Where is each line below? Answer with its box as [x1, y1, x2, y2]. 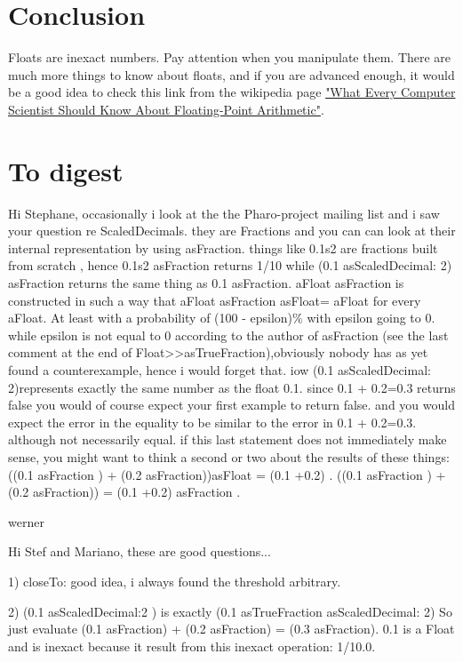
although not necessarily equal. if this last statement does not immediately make [8, 430, 447, 449]
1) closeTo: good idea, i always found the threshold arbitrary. [8, 571, 341, 590]
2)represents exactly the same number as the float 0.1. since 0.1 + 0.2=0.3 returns [8, 378, 456, 396]
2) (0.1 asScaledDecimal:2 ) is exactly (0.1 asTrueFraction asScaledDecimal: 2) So [8, 602, 452, 620]
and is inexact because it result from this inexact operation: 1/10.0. [8, 636, 376, 655]
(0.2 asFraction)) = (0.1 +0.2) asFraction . [8, 483, 241, 501]
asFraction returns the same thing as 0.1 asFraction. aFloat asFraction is [8, 274, 404, 291]
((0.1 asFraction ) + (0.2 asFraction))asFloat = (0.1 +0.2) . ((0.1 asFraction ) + [8, 465, 446, 483]
